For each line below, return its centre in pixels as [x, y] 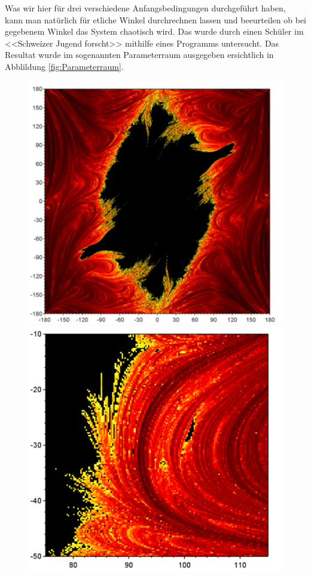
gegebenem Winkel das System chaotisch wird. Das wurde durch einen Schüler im [154, 31]
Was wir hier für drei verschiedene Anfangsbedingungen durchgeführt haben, [145, 8]
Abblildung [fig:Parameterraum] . [64, 66]
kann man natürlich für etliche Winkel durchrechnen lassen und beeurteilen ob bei [156, 19]
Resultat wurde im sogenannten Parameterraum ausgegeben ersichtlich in [139, 55]
